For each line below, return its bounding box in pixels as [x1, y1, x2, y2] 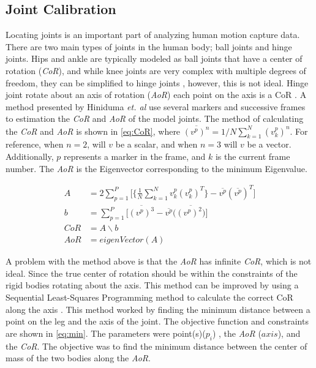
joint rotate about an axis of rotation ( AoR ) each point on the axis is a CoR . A [6, 88, 307, 101]
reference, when [6, 138, 64, 151]
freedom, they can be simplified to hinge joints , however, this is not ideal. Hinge [6, 76, 309, 89]
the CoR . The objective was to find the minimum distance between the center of [6, 339, 307, 352]
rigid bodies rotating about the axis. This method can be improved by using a [6, 279, 299, 291]
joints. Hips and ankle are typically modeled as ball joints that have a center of [6, 52, 303, 65]
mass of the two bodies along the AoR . [6, 351, 151, 364]
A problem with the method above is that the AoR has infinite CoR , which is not [6, 255, 312, 268]
